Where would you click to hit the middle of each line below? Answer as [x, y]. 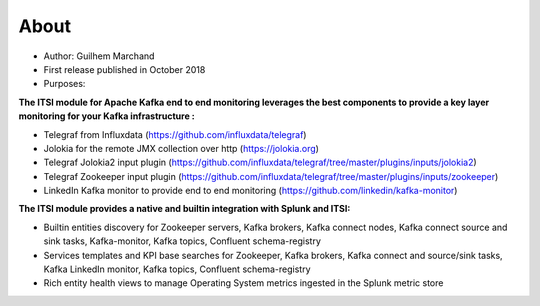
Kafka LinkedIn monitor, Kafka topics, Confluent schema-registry [177, 269]
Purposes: [64, 84]
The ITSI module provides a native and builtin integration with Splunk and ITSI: [184, 209]
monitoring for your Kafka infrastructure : [106, 116]
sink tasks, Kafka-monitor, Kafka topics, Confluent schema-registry [182, 241]
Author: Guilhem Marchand [99, 56]
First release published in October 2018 [124, 69]
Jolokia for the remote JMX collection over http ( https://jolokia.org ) [181, 148]
